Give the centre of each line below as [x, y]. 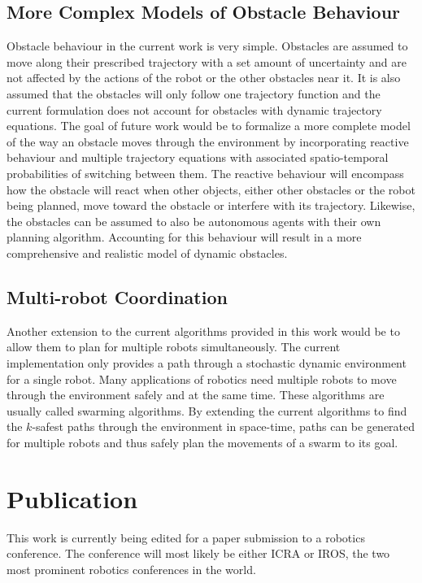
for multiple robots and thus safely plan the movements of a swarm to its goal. [202, 442]
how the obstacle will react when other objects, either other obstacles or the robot [211, 189]
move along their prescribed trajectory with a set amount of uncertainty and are [207, 61]
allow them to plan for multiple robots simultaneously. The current [174, 347]
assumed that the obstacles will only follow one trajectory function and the [194, 93]
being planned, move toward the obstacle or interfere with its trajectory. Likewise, [211, 205]
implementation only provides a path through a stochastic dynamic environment [207, 362]
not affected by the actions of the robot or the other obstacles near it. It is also [204, 78]
